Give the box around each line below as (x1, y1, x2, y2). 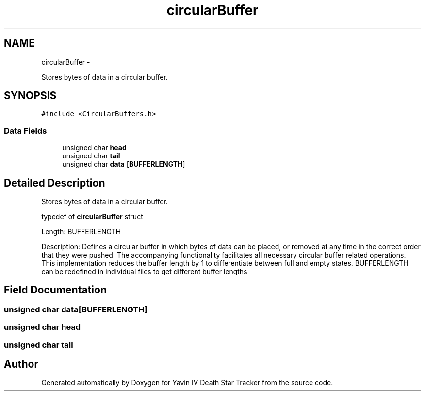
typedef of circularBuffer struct (41, 212, 143, 221)
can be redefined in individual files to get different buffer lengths (41, 267, 247, 276)
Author (4, 358, 38, 371)
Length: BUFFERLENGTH (41, 227, 121, 236)
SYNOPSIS (4, 89, 57, 102)
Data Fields (4, 125, 47, 136)
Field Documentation (4, 284, 107, 296)
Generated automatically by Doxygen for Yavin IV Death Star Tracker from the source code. (41, 378, 333, 387)
